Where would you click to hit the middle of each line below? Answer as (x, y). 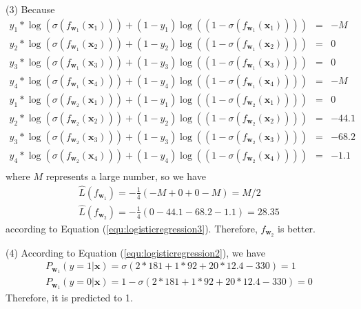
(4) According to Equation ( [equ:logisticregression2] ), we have (136, 252)
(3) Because (30, 9)
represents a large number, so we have (126, 176)
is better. (297, 228)
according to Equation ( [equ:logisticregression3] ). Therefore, (132, 228)
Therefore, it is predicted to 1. (69, 298)
